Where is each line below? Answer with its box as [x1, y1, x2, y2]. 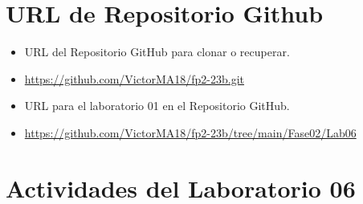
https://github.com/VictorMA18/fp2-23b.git [24, 70, 244, 87]
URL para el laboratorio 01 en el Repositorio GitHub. [24, 97, 290, 114]
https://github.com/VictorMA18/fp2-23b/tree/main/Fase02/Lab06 [24, 124, 357, 141]
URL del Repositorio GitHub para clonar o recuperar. [24, 43, 290, 60]
